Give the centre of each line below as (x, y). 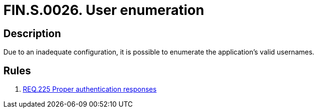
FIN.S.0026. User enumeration (104, 10)
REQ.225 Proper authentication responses (90, 89)
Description (32, 33)
